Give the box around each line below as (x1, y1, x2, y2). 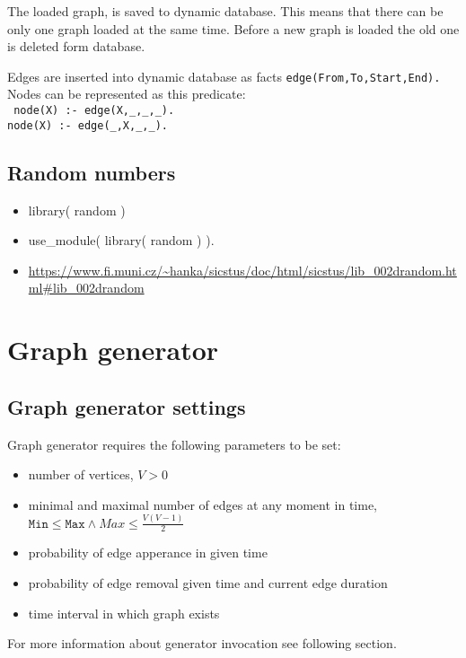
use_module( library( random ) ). (28, 231, 215, 250)
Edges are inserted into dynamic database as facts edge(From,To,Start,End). (7, 66, 441, 85)
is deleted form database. (7, 37, 145, 56)
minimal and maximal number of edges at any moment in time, (28, 495, 378, 513)
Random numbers (7, 158, 176, 186)
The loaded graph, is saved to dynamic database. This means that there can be (7, 2, 444, 20)
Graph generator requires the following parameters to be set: (7, 434, 341, 453)
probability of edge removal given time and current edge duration (28, 574, 388, 592)
